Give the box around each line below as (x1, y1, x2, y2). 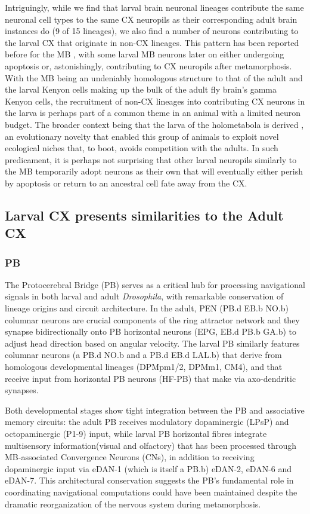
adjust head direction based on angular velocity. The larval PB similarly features (5, 336, 300, 349)
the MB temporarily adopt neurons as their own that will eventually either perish (5, 165, 303, 178)
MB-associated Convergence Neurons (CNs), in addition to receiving (5, 451, 255, 463)
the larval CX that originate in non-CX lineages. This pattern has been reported (5, 36, 299, 48)
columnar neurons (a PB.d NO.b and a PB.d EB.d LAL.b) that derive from (5, 348, 282, 361)
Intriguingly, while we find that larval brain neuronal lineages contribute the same (5, 1, 304, 13)
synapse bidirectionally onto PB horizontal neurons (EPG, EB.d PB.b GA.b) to (5, 325, 297, 338)
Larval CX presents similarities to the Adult (5, 206, 284, 224)
